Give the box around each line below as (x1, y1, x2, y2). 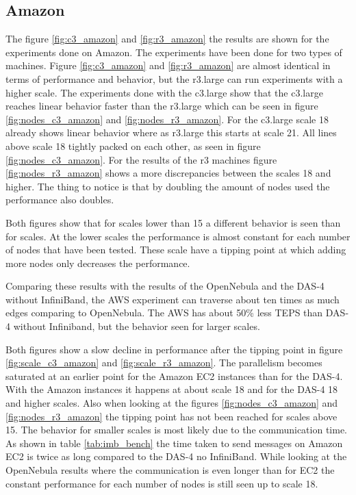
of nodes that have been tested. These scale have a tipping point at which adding (5, 242, 346, 257)
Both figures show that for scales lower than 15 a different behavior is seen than (5, 215, 341, 229)
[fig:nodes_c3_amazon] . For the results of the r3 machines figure (5, 152, 277, 166)
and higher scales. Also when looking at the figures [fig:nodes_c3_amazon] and (5, 396, 338, 410)
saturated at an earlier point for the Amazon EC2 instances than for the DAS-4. (5, 368, 343, 383)
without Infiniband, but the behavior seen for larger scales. (13, 319, 260, 333)
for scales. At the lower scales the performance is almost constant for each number (5, 229, 351, 243)
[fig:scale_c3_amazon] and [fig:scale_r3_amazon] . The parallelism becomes (5, 355, 322, 370)
